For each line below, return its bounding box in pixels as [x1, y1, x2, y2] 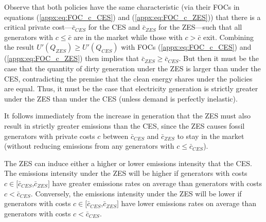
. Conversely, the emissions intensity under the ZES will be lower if [30, 188, 242, 198]
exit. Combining [203, 31, 254, 42]
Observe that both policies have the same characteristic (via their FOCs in [4, 2, 240, 12]
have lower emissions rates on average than [121, 198, 257, 209]
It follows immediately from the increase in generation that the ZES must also [4, 110, 251, 121]
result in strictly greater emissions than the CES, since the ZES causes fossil [4, 120, 245, 131]
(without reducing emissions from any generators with [4, 140, 174, 151]
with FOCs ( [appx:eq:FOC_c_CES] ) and [121, 42, 252, 52]
